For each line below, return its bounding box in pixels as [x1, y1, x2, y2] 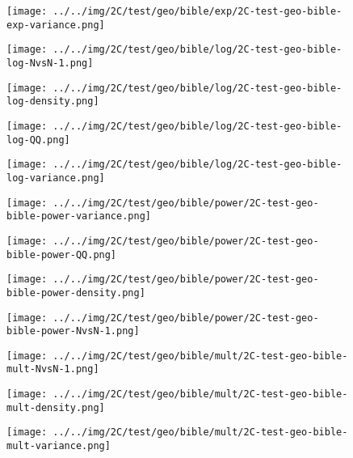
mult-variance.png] [6, 440, 111, 452]
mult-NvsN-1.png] [6, 363, 99, 375]
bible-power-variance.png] [6, 210, 151, 223]
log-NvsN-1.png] [6, 57, 94, 69]
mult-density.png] [6, 401, 105, 413]
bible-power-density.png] [6, 286, 145, 299]
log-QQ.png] [6, 134, 70, 146]
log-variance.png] [6, 172, 105, 184]
